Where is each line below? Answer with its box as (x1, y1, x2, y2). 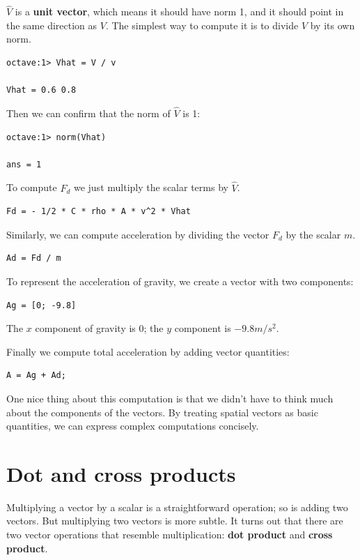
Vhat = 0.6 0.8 (6, 85, 77, 96)
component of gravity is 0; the (35, 321, 164, 335)
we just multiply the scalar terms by (73, 180, 228, 195)
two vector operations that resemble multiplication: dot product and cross (6, 527, 333, 542)
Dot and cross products (6, 459, 236, 487)
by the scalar (285, 227, 341, 241)
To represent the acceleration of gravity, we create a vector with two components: (6, 273, 354, 288)
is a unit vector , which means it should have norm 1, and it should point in (15, 4, 344, 19)
